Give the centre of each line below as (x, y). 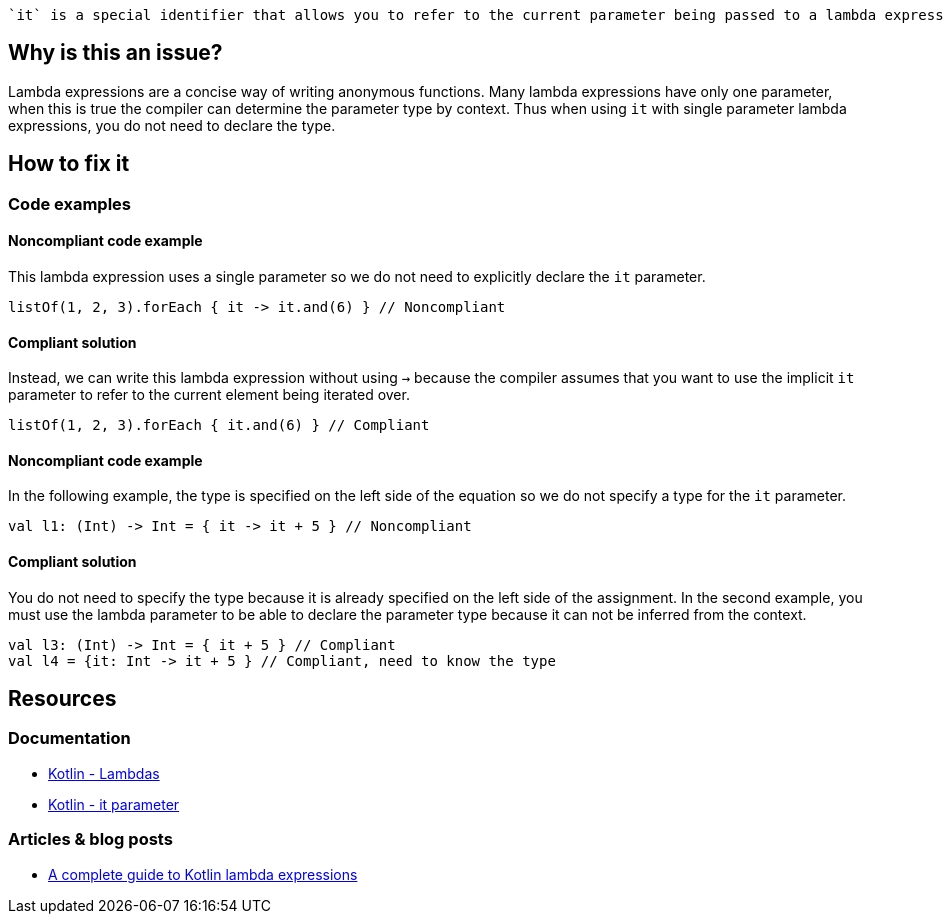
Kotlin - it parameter (114, 804)
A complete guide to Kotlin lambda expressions (203, 874)
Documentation (69, 738)
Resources (62, 698)
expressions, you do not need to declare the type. (172, 125)
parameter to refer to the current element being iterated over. (209, 395)
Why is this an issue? (115, 53)
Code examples (70, 203)
